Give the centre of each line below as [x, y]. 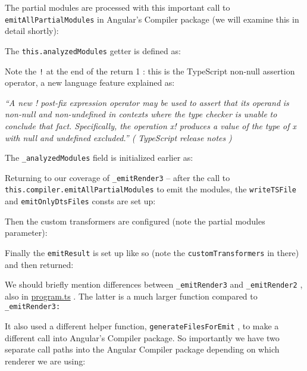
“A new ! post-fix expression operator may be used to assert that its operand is [147, 102]
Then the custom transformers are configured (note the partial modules [135, 221]
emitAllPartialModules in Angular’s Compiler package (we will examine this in [152, 19]
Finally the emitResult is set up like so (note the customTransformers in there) [152, 252]
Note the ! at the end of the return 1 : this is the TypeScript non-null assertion [150, 71]
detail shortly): [32, 31]
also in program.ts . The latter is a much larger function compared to [131, 296]
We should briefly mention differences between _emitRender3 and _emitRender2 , [154, 284]
